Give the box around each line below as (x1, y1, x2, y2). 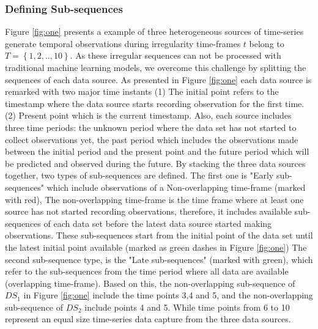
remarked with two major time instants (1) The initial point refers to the (5, 85, 279, 98)
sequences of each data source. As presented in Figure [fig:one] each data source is (5, 73, 312, 86)
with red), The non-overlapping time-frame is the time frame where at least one (5, 193, 304, 205)
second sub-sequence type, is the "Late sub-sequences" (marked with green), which (5, 253, 313, 265)
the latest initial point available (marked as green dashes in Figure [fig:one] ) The (5, 240, 307, 253)
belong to (249, 37, 284, 50)
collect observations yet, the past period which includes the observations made (5, 133, 298, 146)
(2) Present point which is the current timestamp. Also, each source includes (5, 109, 292, 122)
